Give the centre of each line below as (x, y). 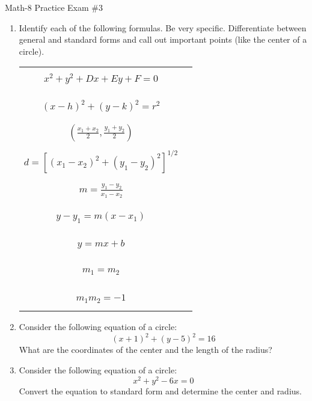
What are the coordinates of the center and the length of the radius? (145, 350)
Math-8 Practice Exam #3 (54, 7)
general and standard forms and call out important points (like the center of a (163, 39)
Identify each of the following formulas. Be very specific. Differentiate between (163, 27)
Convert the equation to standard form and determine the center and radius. (160, 390)
